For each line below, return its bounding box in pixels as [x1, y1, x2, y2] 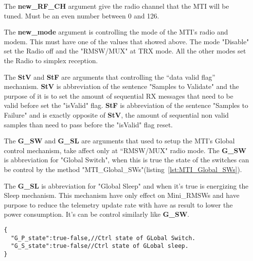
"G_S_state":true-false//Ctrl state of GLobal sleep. [11, 243, 189, 250]
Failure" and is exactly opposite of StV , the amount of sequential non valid [4, 109, 229, 120]
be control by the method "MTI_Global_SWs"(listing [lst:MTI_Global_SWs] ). [4, 164, 242, 174]
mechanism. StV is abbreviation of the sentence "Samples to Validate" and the [4, 81, 239, 91]
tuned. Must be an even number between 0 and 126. [4, 10, 160, 20]
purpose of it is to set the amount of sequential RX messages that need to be [4, 90, 234, 101]
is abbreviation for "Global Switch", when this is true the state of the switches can [4, 155, 249, 165]
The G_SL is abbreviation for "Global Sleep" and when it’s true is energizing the [4, 180, 249, 191]
